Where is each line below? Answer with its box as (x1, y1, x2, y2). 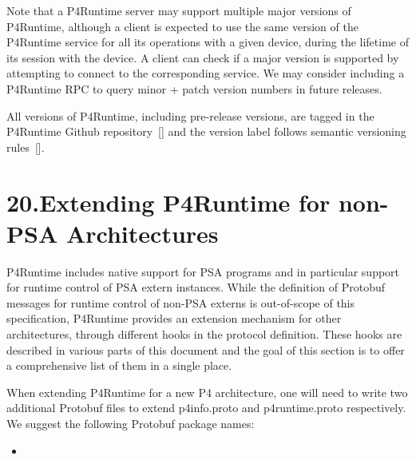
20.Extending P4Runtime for (6, 185, 331, 218)
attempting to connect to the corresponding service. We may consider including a (6, 65, 405, 81)
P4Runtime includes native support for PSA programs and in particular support (6, 263, 400, 280)
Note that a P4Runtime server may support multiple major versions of (6, 2, 351, 18)
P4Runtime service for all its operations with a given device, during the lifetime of (6, 34, 409, 50)
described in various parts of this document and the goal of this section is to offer (6, 341, 405, 358)
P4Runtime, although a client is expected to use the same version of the (6, 18, 359, 34)
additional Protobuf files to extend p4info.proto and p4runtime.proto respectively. (6, 399, 406, 416)
